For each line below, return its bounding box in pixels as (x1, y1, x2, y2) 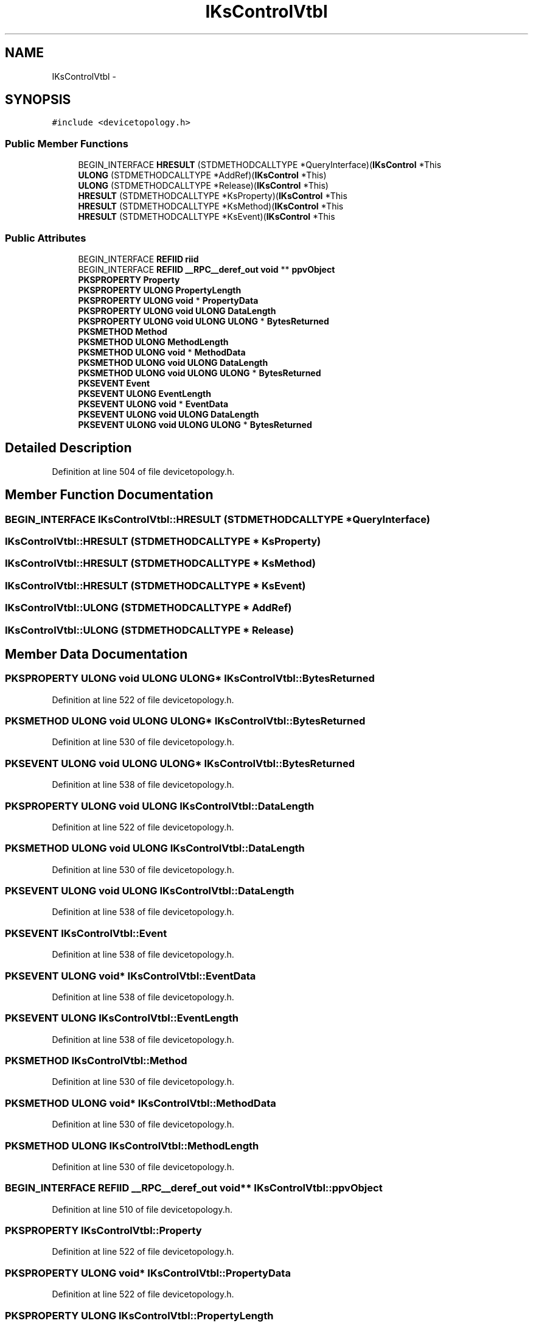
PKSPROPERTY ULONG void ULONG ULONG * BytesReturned (78, 315, 329, 326)
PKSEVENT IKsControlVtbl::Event (5, 927, 167, 939)
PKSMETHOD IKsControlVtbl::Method (5, 1054, 187, 1067)
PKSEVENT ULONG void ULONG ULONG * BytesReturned (78, 419, 312, 430)
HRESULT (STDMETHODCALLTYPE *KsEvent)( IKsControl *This (78, 211, 335, 222)
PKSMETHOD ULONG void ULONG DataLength (78, 357, 268, 368)
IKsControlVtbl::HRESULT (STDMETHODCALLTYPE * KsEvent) (5, 579, 306, 592)
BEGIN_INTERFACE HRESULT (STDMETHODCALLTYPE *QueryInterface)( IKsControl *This (78, 160, 442, 170)
